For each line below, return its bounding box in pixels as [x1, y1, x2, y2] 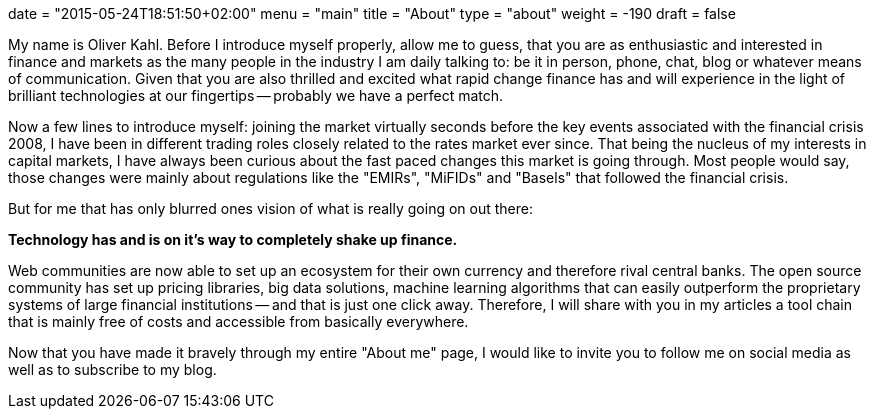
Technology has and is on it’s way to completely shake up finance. [8, 231, 458, 248]
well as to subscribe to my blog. [8, 361, 217, 378]
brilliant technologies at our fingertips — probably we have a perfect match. [8, 87, 504, 104]
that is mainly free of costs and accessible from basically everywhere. [8, 313, 469, 330]
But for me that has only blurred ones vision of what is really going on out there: [8, 200, 533, 217]
